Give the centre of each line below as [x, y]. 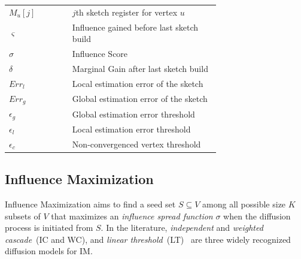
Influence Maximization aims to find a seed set [90, 204]
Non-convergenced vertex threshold [136, 144]
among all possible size [244, 204]
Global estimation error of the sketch [140, 98]
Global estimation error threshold [133, 114]
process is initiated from [49, 228]
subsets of [23, 216]
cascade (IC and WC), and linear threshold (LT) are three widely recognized [148, 239]
